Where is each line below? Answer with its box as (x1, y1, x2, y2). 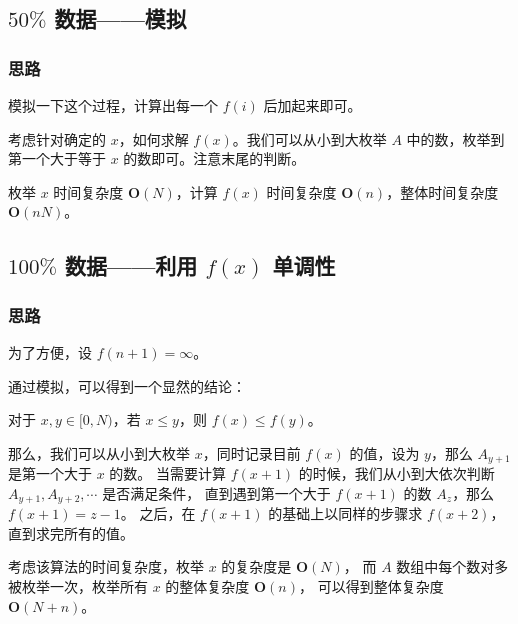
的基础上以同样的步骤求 (268, 503, 423, 524)
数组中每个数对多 (396, 556, 509, 577)
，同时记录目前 (202, 442, 301, 463)
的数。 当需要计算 (109, 463, 227, 484)
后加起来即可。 (263, 95, 362, 115)
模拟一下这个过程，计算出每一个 (8, 95, 218, 115)
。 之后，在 (120, 503, 196, 524)
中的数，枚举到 (406, 128, 505, 149)
